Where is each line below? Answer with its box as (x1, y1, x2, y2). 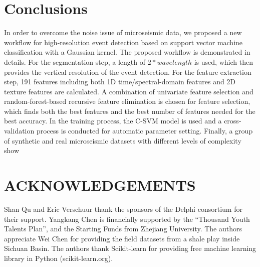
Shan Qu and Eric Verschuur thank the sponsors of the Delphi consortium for (4, 203, 242, 214)
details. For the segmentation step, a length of (4, 56, 146, 67)
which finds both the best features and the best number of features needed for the (4, 105, 255, 116)
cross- (224, 115, 241, 126)
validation (4, 125, 35, 136)
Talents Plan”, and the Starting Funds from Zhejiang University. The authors (4, 223, 242, 234)
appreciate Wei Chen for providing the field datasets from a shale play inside (4, 233, 240, 243)
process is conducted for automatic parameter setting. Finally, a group (36, 125, 253, 136)
